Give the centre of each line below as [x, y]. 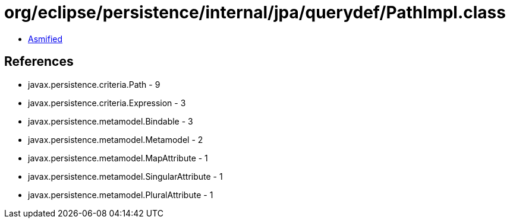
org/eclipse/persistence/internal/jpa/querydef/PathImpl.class [255, 12]
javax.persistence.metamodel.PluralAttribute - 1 [121, 195]
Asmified [45, 39]
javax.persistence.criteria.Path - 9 [94, 84]
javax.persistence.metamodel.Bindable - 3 [111, 121]
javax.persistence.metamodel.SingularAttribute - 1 [125, 176]
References [39, 62]
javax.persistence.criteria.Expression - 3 [107, 103]
